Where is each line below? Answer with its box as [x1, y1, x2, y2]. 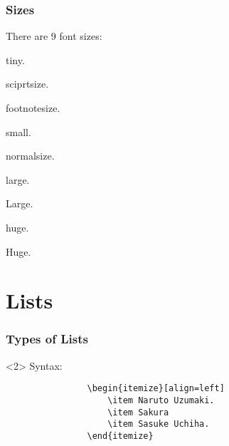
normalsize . [6, 148, 55, 163]
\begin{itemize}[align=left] [87, 383, 225, 394]
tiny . [6, 52, 25, 67]
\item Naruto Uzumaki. [107, 395, 215, 405]
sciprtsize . [6, 76, 49, 91]
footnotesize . [6, 100, 60, 115]
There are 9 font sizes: [6, 28, 102, 43]
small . [6, 124, 31, 139]
